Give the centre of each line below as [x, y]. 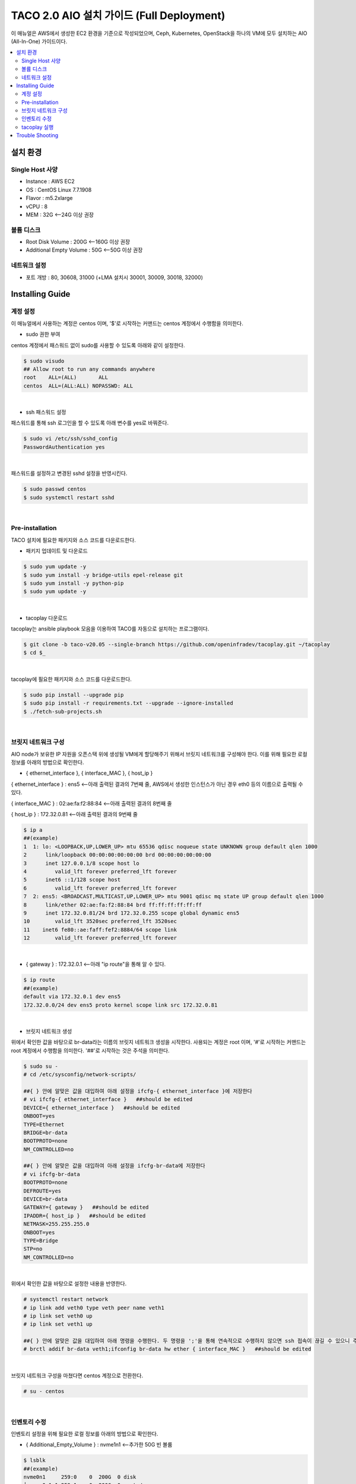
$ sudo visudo [44, 361]
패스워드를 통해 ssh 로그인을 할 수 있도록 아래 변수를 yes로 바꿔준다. [90, 423]
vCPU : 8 [37, 206]
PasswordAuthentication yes [64, 447]
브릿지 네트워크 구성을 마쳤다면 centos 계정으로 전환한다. [77, 1375]
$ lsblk [34, 1461]
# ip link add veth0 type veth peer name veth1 [94, 1308]
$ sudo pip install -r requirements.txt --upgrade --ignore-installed [128, 703]
